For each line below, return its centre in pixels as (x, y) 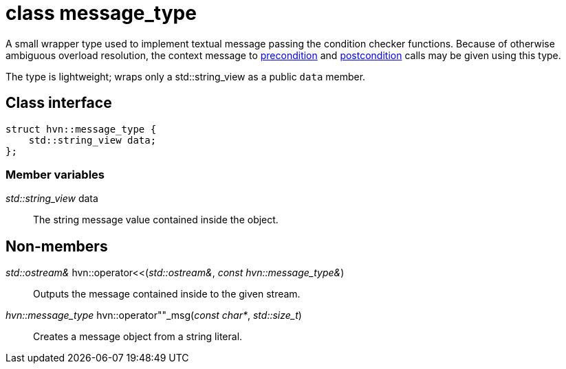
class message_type (101, 13)
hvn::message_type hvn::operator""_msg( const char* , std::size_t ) (154, 315)
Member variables (55, 174)
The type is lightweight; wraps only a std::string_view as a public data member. (186, 76)
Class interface (59, 103)
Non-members (57, 246)
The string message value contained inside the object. (156, 220)
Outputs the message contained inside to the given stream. (167, 294)
